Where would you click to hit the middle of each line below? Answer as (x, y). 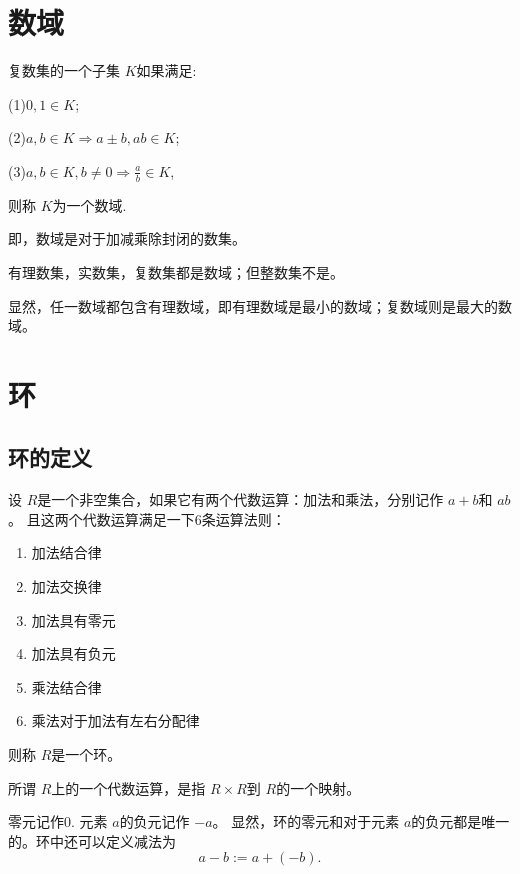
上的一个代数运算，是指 (128, 787)
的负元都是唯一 (460, 821)
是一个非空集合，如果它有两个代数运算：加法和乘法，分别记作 (240, 499)
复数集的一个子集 (64, 70)
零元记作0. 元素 (58, 821)
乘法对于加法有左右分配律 (115, 720)
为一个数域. (89, 204)
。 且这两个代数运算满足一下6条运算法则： (147, 518)
